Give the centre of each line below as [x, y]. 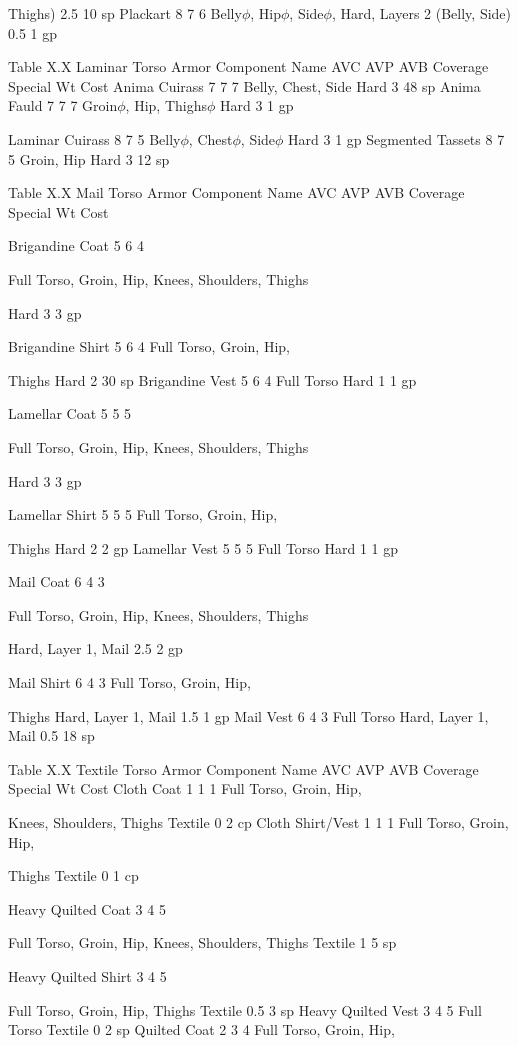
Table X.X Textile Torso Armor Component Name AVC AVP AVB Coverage [243, 768]
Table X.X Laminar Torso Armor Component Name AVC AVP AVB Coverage [248, 66]
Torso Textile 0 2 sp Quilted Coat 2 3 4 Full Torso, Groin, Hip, [201, 1029]
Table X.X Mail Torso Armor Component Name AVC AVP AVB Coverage [236, 192]
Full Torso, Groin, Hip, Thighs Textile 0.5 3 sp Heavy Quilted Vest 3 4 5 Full [245, 1009]
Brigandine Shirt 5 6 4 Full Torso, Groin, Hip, [149, 346]
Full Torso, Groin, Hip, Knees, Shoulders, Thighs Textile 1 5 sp [202, 942]
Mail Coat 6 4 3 [56, 581]
